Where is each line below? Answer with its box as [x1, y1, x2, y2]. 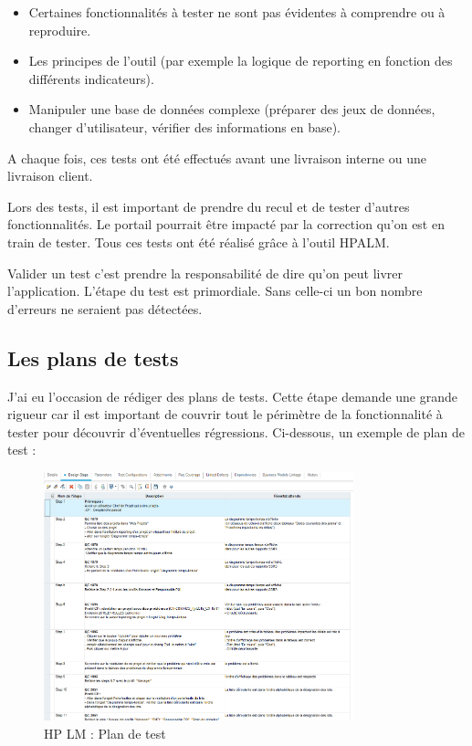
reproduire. [28, 20, 91, 39]
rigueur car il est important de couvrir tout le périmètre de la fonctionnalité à [7, 405, 443, 424]
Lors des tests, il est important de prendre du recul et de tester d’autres [7, 196, 410, 215]
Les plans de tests [7, 343, 179, 372]
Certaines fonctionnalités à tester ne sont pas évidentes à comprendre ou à [28, 3, 446, 21]
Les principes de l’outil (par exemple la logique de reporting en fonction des [28, 51, 453, 70]
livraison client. [7, 166, 93, 185]
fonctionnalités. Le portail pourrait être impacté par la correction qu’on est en [7, 215, 445, 234]
